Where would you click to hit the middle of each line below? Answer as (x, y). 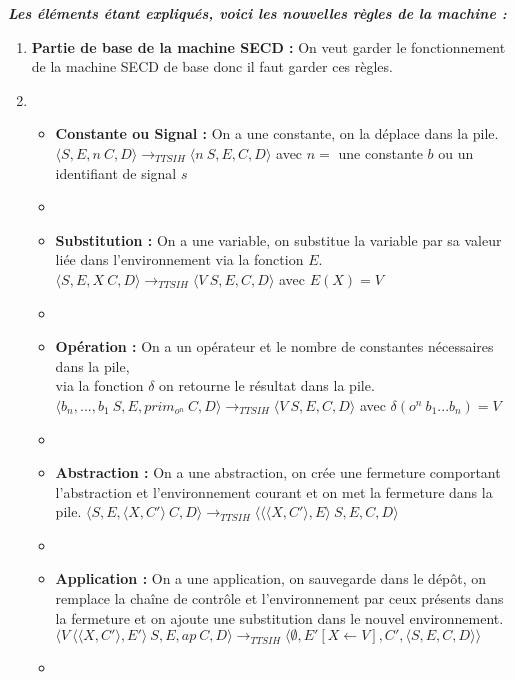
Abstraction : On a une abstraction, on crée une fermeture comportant (278, 472)
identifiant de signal (116, 172)
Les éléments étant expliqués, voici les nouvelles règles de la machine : (257, 13)
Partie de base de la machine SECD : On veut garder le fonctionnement (268, 46)
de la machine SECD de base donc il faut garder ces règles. (212, 66)
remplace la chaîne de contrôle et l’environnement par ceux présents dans (279, 598)
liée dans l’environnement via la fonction (179, 259)
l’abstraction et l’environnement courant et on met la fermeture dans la (274, 491)
